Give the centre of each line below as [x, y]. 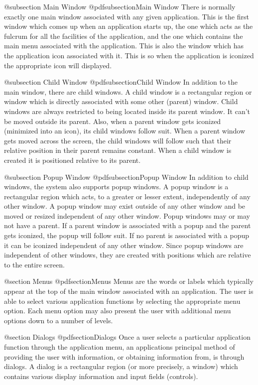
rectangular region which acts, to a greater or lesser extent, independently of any [127, 196]
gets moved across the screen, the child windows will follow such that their [118, 140]
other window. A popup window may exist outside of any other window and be [125, 206]
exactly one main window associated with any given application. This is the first [127, 16]
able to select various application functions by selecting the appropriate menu [122, 301]
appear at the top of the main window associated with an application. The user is [129, 291]
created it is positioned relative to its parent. [72, 160]
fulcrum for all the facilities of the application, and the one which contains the [124, 36]
